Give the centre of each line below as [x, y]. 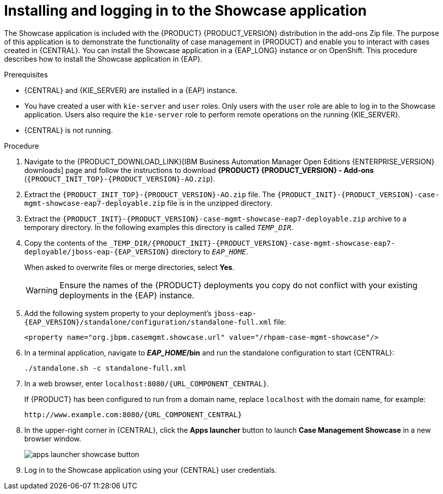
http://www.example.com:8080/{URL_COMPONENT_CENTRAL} [133, 414]
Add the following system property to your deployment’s [118, 313]
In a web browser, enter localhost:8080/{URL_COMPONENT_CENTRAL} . [147, 383]
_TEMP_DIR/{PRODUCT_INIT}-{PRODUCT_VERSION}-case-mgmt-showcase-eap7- [252, 243]
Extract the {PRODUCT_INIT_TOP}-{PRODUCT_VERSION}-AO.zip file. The [150, 194]
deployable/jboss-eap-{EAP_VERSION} [97, 252]
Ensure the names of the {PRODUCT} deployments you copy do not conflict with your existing [238, 285]
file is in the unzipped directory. [220, 203]
